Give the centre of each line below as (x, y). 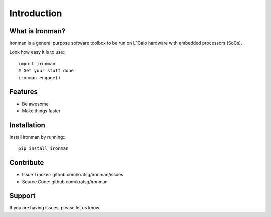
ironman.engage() (39, 77)
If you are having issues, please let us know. (55, 208)
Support (22, 196)
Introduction (36, 13)
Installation (27, 125)
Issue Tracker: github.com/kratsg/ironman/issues (73, 175)
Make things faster (41, 111)
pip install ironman (43, 149)
